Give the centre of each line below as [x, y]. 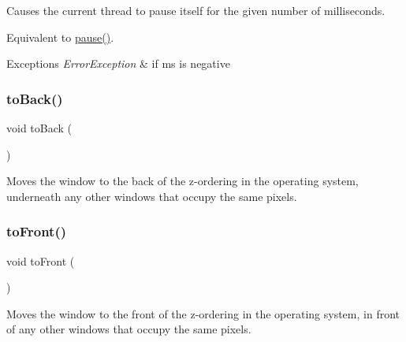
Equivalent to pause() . [60, 37]
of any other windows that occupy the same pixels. [129, 329]
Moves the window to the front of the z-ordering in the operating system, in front [203, 313]
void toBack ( [39, 128]
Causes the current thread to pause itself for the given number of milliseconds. [196, 10]
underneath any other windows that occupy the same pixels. [152, 196]
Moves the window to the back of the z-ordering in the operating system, [183, 181]
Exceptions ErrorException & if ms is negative [118, 63]
